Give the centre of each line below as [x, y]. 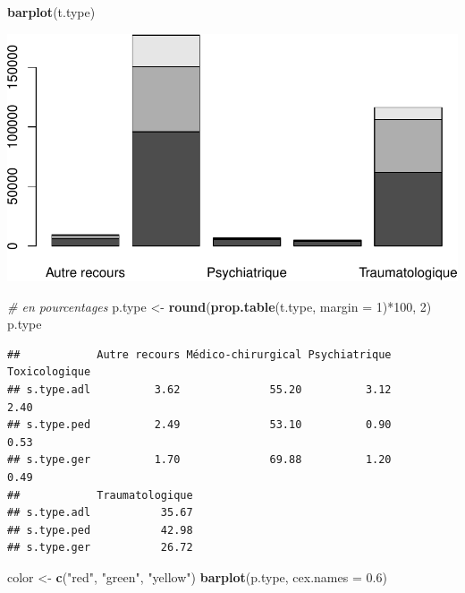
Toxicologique [49, 372]
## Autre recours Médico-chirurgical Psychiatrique [199, 354]
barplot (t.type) [51, 12]
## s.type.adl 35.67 [100, 513]
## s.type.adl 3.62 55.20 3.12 [199, 390]
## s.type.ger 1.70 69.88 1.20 [199, 460]
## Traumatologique [100, 495]
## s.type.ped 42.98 [100, 530]
